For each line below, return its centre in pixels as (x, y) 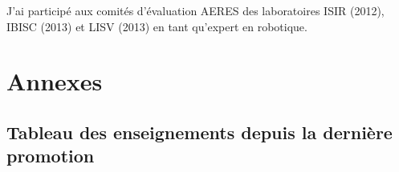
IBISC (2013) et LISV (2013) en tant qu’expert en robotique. (157, 26)
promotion (51, 156)
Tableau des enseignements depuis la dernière (199, 132)
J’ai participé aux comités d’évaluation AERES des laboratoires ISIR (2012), (195, 10)
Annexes (55, 81)
